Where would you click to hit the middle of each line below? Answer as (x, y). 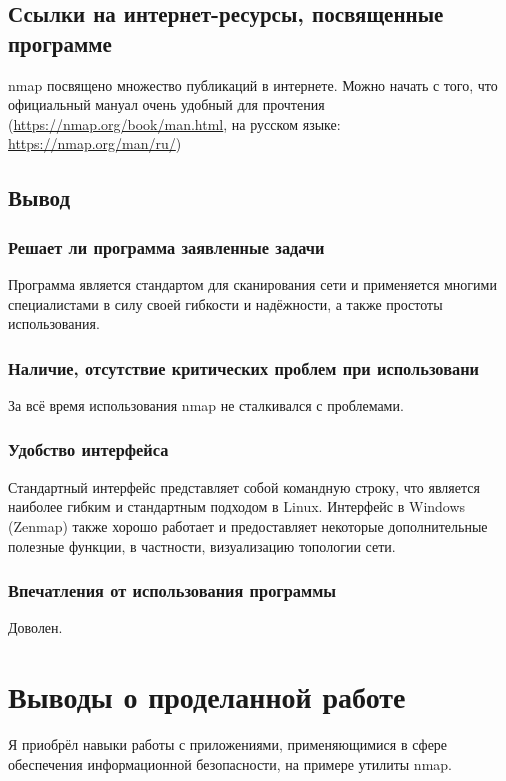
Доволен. (35, 627)
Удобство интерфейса (88, 449)
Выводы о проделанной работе (207, 696)
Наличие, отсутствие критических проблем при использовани (244, 367)
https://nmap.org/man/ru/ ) (95, 143)
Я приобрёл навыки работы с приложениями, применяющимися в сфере (228, 744)
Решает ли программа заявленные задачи (166, 246)
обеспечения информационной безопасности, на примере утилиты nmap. (230, 763)
